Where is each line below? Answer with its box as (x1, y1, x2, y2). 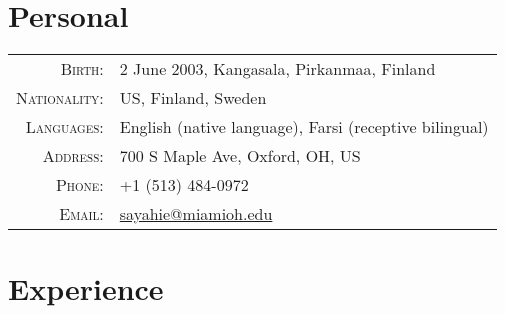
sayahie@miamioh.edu (119, 202, 273, 226)
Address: (42, 144, 104, 168)
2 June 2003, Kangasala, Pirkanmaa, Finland (119, 57, 436, 81)
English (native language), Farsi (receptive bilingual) (119, 115, 489, 139)
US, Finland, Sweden (119, 86, 267, 110)
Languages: (25, 115, 104, 139)
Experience (8, 268, 164, 309)
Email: (59, 202, 104, 226)
